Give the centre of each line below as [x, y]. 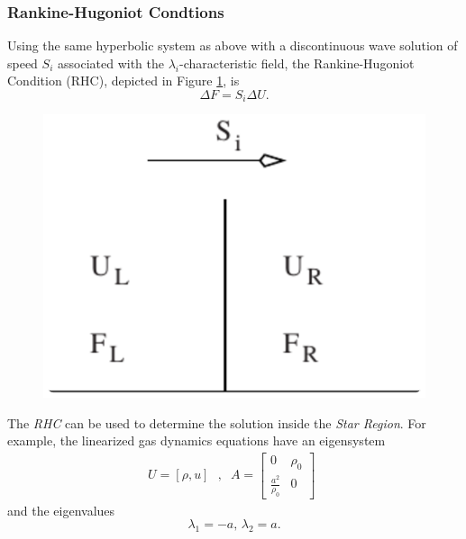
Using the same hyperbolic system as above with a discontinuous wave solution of [233, 45]
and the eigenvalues [61, 510]
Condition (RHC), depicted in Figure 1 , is [123, 81]
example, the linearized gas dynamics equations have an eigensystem [196, 440]
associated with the [111, 63]
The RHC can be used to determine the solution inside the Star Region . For [217, 422]
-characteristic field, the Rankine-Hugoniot [297, 63]
